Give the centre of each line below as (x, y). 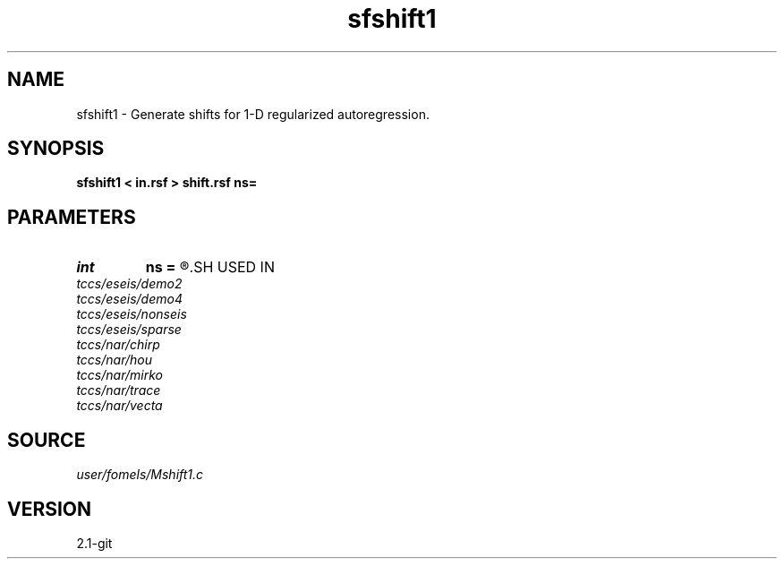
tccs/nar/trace (119, 390)
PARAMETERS (72, 217)
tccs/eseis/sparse (129, 330)
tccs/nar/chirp (118, 345)
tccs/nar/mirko (119, 375)
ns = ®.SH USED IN (210, 267)
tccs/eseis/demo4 (129, 299)
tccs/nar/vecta (119, 406)
